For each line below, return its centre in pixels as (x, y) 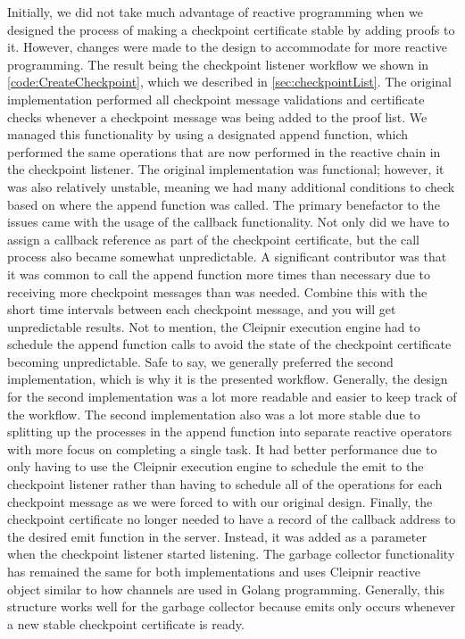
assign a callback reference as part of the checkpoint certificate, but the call (213, 239)
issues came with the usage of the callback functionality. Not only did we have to (228, 222)
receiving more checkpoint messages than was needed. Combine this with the (217, 291)
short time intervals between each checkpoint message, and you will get (202, 309)
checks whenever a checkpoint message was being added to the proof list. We (217, 116)
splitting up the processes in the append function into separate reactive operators (230, 432)
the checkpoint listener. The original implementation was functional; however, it (226, 169)
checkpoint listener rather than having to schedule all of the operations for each (225, 484)
